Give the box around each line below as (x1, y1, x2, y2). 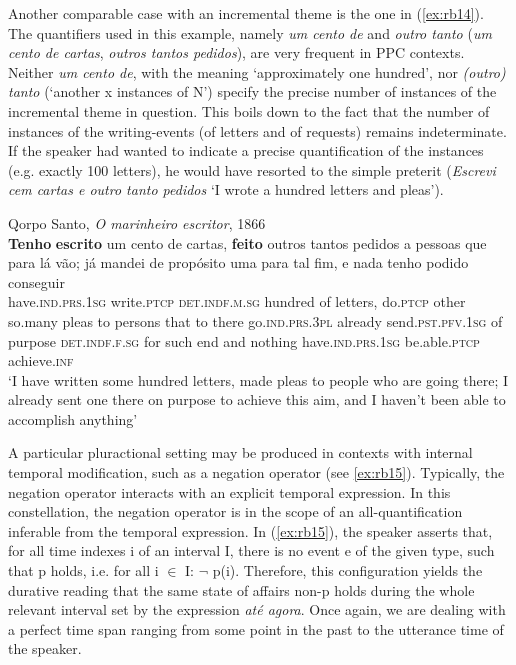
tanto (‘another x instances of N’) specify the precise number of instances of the (8, 81, 497, 102)
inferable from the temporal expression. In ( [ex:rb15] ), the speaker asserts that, (8, 520, 493, 541)
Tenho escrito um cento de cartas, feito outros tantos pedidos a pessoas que (8, 232, 487, 253)
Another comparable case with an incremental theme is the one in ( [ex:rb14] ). (8, 3, 484, 23)
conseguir (8, 271, 65, 292)
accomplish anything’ (8, 408, 138, 429)
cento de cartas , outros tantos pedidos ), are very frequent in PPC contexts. (8, 42, 465, 63)
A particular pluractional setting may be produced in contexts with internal (8, 442, 473, 463)
